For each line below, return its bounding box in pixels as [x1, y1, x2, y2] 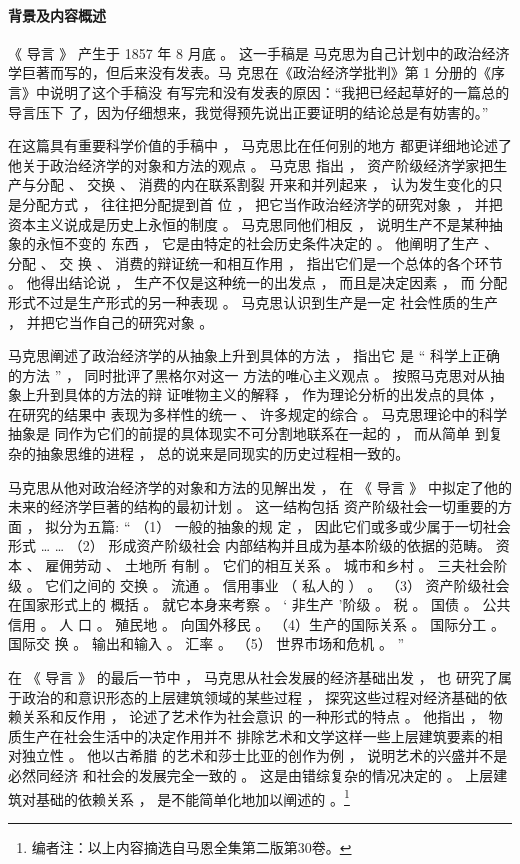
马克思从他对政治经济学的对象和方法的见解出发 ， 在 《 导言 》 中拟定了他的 [8, 476, 512, 497]
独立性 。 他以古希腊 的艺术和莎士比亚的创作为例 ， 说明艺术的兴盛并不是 [21, 745, 508, 766]
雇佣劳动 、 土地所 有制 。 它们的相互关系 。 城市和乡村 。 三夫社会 [45, 555, 494, 576]
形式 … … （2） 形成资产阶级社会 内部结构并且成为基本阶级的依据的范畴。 [8, 535, 492, 556]
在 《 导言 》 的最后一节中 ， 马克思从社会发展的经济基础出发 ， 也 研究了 [8, 667, 498, 688]
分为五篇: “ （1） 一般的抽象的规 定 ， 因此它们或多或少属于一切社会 [59, 515, 511, 536]
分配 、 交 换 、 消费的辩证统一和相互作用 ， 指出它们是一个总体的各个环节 [8, 252, 503, 273]
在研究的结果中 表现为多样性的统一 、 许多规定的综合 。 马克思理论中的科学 [8, 403, 508, 424]
